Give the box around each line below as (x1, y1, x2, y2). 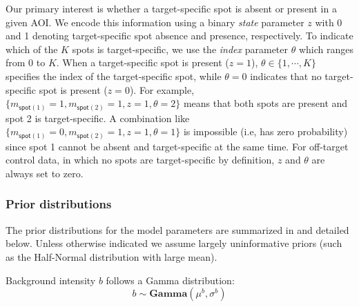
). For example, (129, 82, 195, 97)
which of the (6, 41, 58, 56)
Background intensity (6, 273, 96, 287)
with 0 (315, 14, 342, 29)
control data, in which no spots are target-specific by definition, (6, 152, 275, 167)
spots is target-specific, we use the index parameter (72, 41, 288, 56)
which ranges (298, 41, 353, 56)
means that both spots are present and (183, 96, 348, 110)
